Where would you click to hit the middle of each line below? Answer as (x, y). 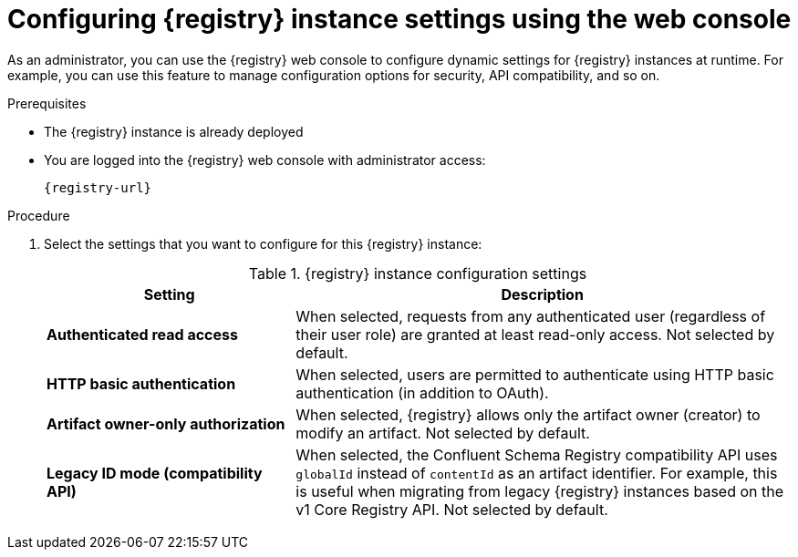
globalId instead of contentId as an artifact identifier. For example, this (537, 473)
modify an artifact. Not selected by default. (443, 433)
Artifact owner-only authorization (166, 423)
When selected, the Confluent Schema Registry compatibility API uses (537, 454)
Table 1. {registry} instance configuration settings (418, 273)
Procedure (39, 215)
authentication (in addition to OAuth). (422, 392)
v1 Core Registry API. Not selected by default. (452, 509)
